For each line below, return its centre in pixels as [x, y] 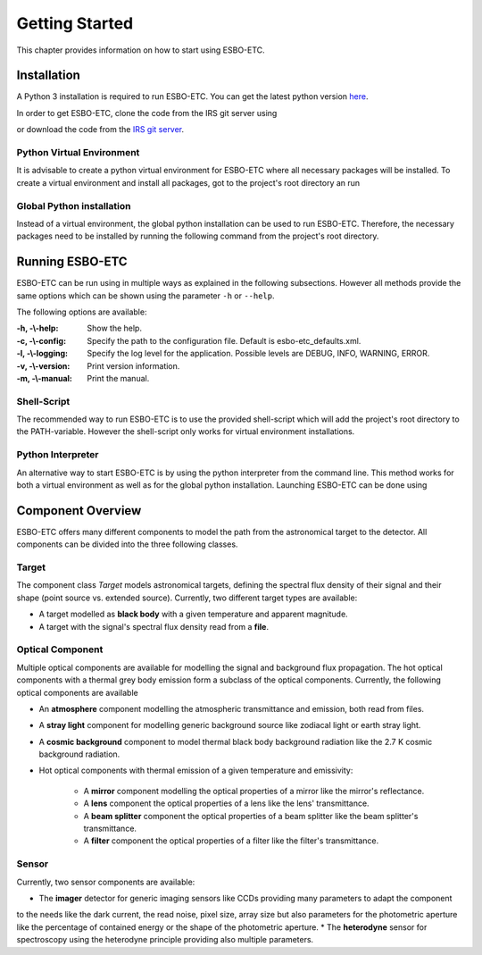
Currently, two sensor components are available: [106, 882]
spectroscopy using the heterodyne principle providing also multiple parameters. [165, 940]
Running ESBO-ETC [72, 262]
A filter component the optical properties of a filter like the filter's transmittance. [231, 841]
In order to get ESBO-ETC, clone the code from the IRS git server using [147, 113]
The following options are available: [82, 312]
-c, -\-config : [42, 340]
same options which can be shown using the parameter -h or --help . [146, 296]
